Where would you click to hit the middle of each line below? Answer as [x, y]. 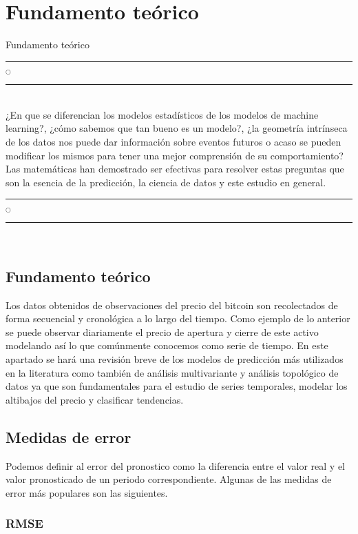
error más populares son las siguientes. [87, 492]
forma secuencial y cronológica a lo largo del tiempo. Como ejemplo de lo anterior [178, 318]
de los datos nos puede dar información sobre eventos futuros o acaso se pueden [173, 141]
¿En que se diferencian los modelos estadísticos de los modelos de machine [162, 114]
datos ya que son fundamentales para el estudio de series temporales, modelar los [177, 386]
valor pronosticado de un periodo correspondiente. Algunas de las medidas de [169, 479]
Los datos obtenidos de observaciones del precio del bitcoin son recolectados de [172, 305]
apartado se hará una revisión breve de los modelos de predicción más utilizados [175, 358]
